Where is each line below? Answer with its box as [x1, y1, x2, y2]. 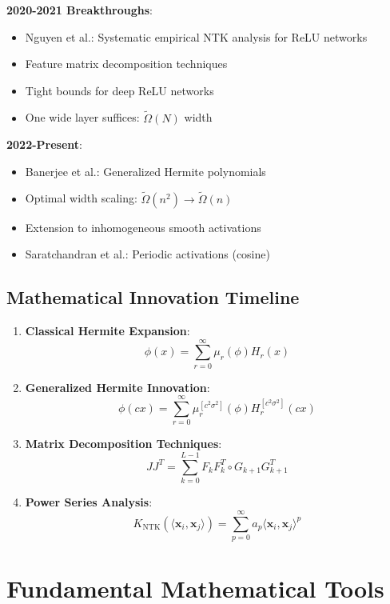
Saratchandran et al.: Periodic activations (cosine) [25, 246, 270, 262]
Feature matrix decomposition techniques [25, 55, 228, 72]
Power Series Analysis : [25, 494, 153, 510]
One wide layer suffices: [25, 109, 140, 126]
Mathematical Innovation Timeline [6, 285, 300, 310]
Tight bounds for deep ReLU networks [25, 82, 214, 98]
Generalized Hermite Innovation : [25, 378, 210, 395]
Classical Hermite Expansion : [25, 322, 190, 338]
